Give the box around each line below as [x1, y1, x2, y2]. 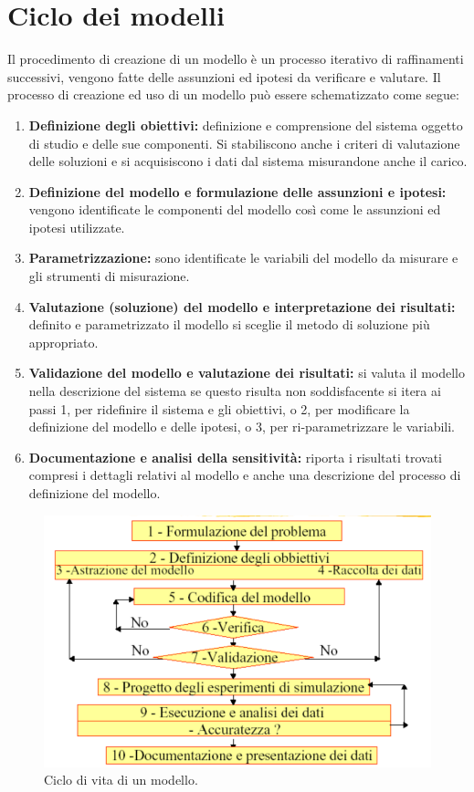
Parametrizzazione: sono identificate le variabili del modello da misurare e [28, 248, 458, 267]
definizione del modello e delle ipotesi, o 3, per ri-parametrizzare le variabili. [28, 417, 455, 436]
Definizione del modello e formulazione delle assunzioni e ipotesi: [28, 182, 447, 201]
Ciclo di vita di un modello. [44, 770, 198, 789]
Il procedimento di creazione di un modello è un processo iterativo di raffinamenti [7, 49, 464, 68]
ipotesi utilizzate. [28, 217, 125, 236]
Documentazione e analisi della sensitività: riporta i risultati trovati [28, 447, 442, 466]
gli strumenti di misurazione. [28, 266, 190, 286]
